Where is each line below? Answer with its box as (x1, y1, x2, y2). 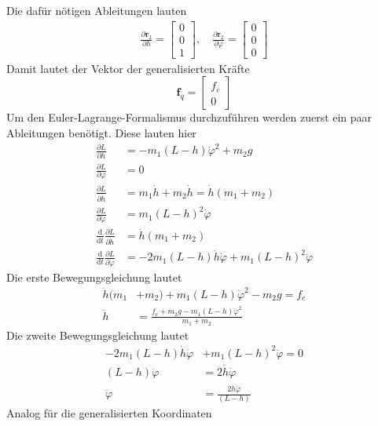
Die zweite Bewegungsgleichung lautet (6, 326, 189, 343)
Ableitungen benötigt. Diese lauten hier (6, 124, 196, 140)
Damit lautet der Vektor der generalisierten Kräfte (6, 60, 250, 76)
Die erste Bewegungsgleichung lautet (6, 268, 182, 285)
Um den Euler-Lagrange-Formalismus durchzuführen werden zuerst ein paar (6, 109, 372, 126)
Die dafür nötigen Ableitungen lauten (6, 2, 187, 18)
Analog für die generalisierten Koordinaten (6, 405, 212, 421)
